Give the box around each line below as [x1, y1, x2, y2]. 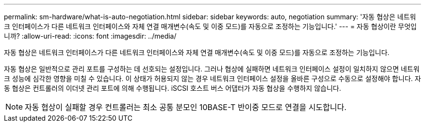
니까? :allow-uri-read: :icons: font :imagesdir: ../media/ [4, 32, 177, 40]
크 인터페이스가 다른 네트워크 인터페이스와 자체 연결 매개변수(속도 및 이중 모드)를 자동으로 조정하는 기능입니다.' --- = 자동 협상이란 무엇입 [4, 22, 417, 30]
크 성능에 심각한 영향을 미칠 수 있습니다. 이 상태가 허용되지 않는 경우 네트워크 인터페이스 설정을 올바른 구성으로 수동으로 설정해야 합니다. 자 [4, 74, 421, 83]
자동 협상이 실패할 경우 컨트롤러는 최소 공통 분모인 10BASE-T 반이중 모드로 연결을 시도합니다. [25, 102, 347, 112]
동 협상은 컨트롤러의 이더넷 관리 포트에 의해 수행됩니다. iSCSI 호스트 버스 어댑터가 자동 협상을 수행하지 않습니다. [4, 84, 341, 92]
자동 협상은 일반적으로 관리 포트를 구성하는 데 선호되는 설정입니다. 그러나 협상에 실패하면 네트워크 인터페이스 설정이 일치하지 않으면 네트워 [4, 65, 420, 73]
